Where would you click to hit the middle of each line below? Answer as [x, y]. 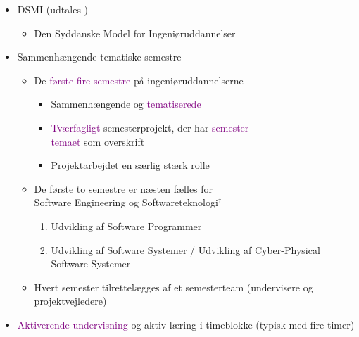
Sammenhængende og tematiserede [126, 104]
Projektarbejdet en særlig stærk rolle [130, 165]
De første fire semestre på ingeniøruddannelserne [139, 80]
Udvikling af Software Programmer [126, 225]
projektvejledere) [70, 301]
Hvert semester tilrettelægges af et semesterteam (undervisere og [174, 287]
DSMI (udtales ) [53, 9]
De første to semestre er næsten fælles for [124, 188]
